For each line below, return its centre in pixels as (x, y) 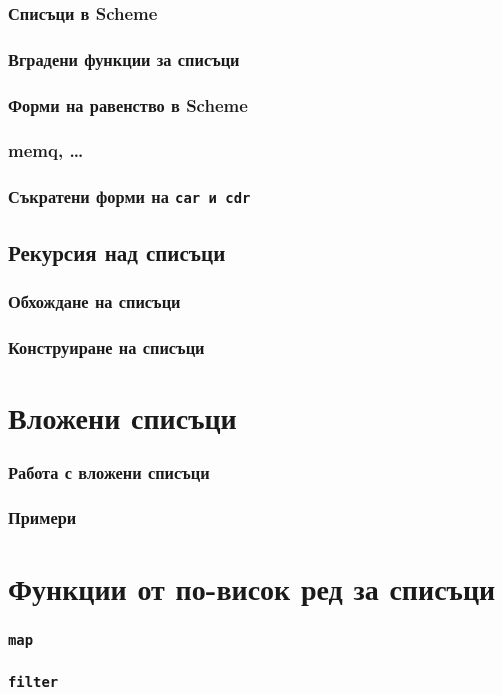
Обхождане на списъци (94, 301)
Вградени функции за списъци (124, 58)
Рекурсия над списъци (117, 252)
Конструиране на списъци (106, 347)
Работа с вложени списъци (109, 471)
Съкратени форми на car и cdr (129, 196)
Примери (42, 517)
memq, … (46, 150)
